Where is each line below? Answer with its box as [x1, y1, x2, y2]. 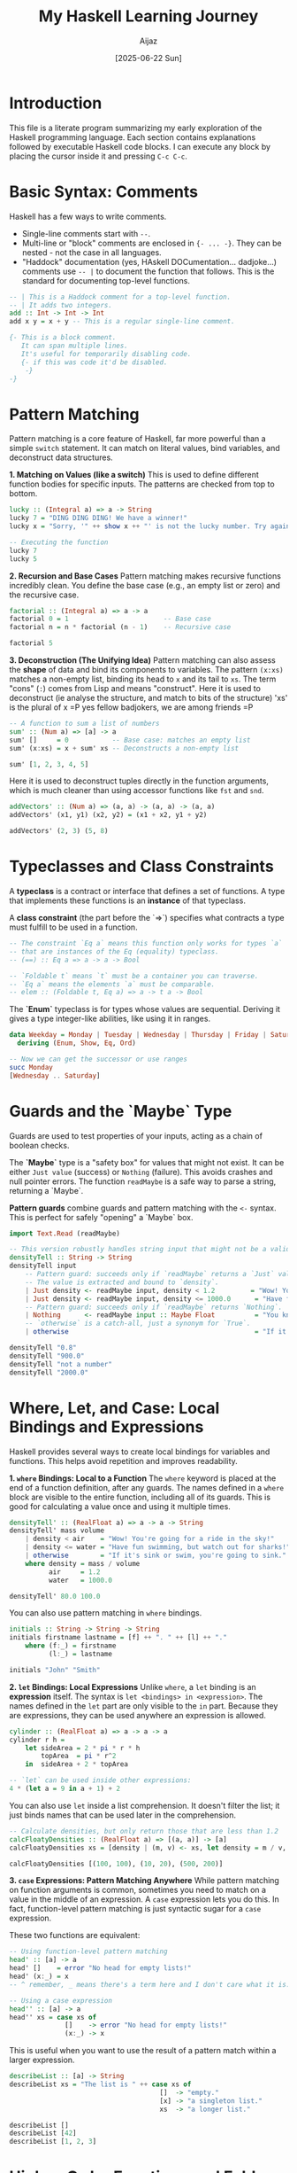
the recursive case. [9, 589, 80, 600]
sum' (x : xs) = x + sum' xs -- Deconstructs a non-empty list [9, 744, 240, 752]
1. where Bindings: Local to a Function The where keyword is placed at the [9, 1473, 277, 1484]
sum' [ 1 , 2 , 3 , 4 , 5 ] [9, 759, 89, 768]
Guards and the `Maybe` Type [9, 1101, 232, 1121]
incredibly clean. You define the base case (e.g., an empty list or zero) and [9, 580, 281, 590]
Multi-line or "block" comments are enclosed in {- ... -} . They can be [21, 238, 282, 248]
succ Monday [9, 1063, 53, 1071]
